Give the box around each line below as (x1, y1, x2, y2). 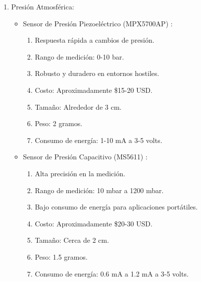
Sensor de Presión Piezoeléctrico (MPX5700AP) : (23, 18, 173, 28)
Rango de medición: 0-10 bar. (35, 51, 124, 62)
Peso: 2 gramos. (35, 118, 83, 129)
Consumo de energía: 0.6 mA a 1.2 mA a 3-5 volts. (35, 268, 189, 279)
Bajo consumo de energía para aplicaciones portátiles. (35, 202, 198, 212)
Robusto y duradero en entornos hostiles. (35, 68, 159, 78)
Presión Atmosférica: (11, 1, 74, 11)
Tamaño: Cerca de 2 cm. (35, 235, 109, 245)
